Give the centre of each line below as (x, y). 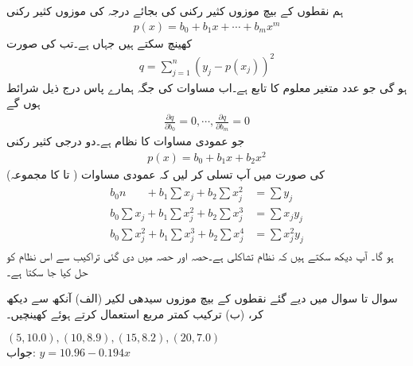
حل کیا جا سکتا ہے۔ (47, 271)
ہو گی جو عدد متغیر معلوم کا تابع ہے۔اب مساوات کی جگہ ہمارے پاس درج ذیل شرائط (207, 87)
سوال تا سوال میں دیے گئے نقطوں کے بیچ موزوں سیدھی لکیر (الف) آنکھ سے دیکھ (202, 298)
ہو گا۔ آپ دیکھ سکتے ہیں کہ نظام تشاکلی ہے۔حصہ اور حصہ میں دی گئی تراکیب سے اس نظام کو (200, 256)
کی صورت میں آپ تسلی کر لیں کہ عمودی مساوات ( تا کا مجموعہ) (166, 173)
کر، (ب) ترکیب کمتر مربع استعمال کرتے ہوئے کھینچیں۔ (135, 313)
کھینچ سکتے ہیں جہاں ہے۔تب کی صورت (99, 42)
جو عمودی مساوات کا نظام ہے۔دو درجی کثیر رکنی (126, 141)
